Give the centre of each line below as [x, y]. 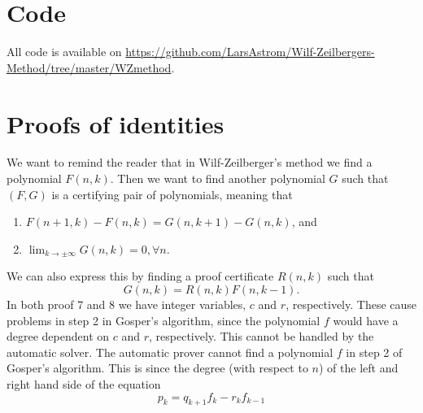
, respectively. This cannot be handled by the [262, 336]
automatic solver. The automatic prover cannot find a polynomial [170, 352]
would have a [366, 320]
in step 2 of [374, 352]
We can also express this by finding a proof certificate [140, 276]
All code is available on [64, 52]
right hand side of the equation [84, 383]
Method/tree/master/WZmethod [89, 67]
